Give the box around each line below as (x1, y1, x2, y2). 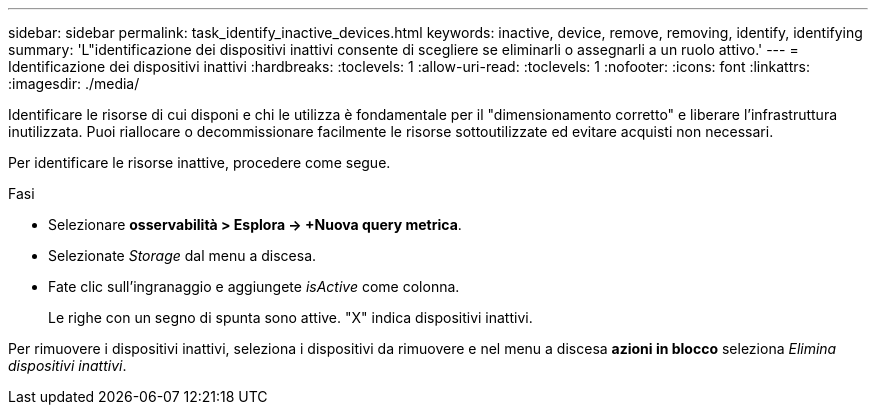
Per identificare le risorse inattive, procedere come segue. (8, 154, 391, 171)
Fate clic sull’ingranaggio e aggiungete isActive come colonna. (48, 278, 460, 295)
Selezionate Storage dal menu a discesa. (48, 247, 317, 264)
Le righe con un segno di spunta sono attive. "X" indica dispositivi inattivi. (48, 309, 533, 326)
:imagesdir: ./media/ (8, 75, 140, 92)
